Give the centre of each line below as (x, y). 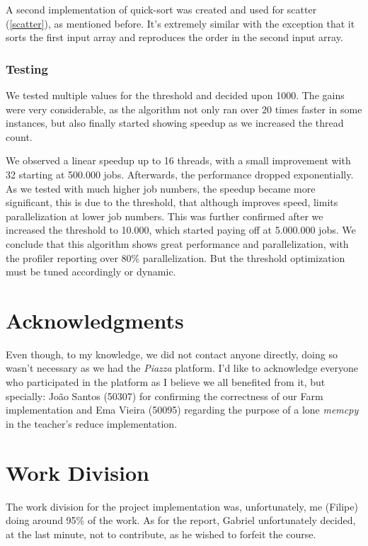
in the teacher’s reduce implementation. (92, 423)
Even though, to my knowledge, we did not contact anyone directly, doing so (172, 354)
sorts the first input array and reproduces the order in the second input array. (174, 37)
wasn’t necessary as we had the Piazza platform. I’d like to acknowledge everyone (182, 368)
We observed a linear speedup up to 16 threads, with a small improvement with (178, 160)
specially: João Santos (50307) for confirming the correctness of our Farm (165, 396)
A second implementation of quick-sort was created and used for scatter (161, 9)
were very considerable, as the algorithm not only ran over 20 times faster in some (184, 109)
